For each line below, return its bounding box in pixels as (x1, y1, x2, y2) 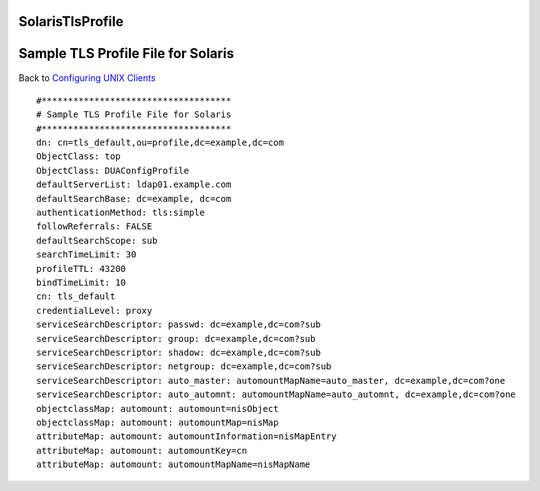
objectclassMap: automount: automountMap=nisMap (36, 416, 279, 428)
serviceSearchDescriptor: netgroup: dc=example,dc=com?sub (36, 361, 332, 372)
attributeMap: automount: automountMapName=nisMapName (36, 459, 311, 470)
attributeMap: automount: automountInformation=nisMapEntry (36, 431, 337, 442)
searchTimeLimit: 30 (36, 249, 137, 260)
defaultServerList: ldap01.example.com (36, 179, 232, 190)
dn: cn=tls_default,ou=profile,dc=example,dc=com (36, 137, 285, 149)
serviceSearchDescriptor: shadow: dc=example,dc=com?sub (36, 346, 322, 358)
